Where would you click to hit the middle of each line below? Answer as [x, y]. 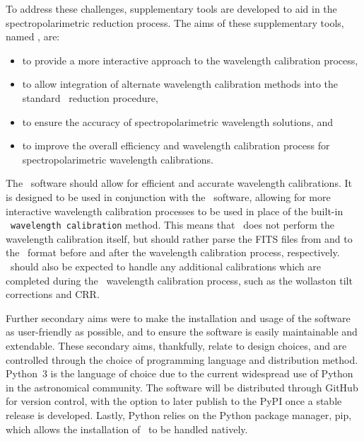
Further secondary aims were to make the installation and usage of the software [178, 317]
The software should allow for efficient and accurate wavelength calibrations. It [179, 183]
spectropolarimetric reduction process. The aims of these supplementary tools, [175, 22]
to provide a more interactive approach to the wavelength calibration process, [190, 60]
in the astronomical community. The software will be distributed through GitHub [182, 387]
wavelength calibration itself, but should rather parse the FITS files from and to [179, 238]
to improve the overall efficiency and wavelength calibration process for [176, 145]
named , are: [33, 36]
